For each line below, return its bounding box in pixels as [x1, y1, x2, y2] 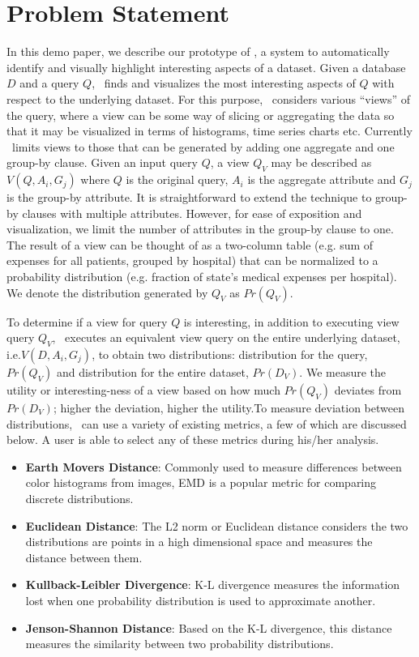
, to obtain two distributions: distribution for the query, [92, 346, 368, 363]
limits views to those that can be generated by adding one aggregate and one [11, 138, 395, 155]
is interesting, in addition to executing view [183, 313, 400, 330]
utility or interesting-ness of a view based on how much [6, 382, 280, 399]
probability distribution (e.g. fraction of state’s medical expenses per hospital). [6, 268, 397, 285]
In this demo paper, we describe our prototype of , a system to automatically [6, 43, 390, 60]
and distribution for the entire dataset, [57, 364, 249, 381]
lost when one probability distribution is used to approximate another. [25, 591, 376, 608]
